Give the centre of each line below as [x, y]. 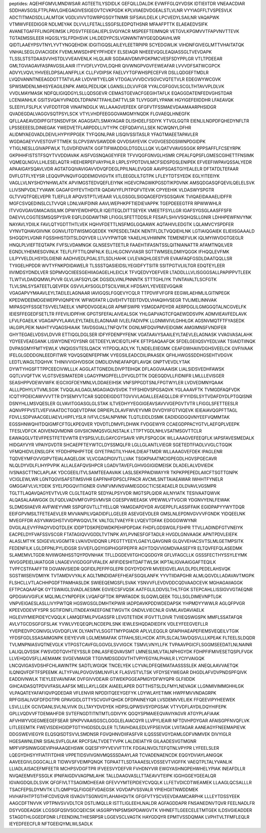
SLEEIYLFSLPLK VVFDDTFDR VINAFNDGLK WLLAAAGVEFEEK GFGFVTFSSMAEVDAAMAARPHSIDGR [113, 107]
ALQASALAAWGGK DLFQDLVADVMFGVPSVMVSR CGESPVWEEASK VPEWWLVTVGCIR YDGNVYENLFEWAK [119, 500]
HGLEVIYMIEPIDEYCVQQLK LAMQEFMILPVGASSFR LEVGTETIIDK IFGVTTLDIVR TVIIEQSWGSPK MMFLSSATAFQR [126, 617]
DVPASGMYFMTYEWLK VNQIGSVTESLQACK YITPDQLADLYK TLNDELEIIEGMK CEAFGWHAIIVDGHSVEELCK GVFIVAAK [131, 348]
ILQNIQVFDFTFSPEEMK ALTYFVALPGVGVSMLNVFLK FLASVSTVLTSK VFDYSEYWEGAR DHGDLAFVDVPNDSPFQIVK [128, 672]
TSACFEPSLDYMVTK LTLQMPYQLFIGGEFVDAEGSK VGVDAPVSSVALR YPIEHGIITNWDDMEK [104, 789]
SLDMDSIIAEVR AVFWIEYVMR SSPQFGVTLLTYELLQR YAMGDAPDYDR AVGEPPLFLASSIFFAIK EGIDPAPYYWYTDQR [127, 507]
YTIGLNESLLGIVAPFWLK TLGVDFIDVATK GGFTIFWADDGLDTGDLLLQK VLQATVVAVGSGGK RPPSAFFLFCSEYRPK [125, 148]
